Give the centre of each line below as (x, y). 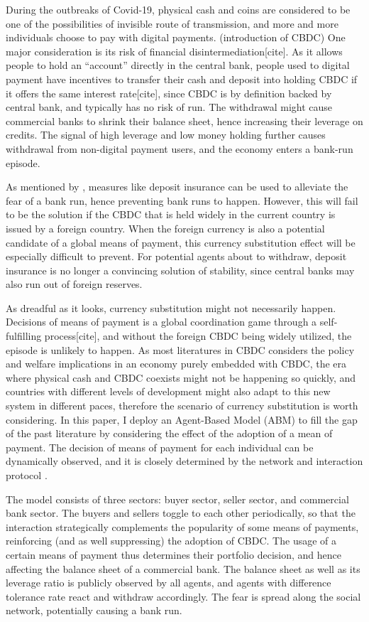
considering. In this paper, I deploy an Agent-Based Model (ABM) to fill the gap (182, 419)
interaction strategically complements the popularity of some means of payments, (182, 526)
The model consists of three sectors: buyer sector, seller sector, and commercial (177, 499)
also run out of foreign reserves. (74, 284)
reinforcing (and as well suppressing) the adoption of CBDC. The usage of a (171, 541)
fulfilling (24, 336)
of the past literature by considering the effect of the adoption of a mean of (169, 433)
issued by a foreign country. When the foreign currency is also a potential (165, 228)
